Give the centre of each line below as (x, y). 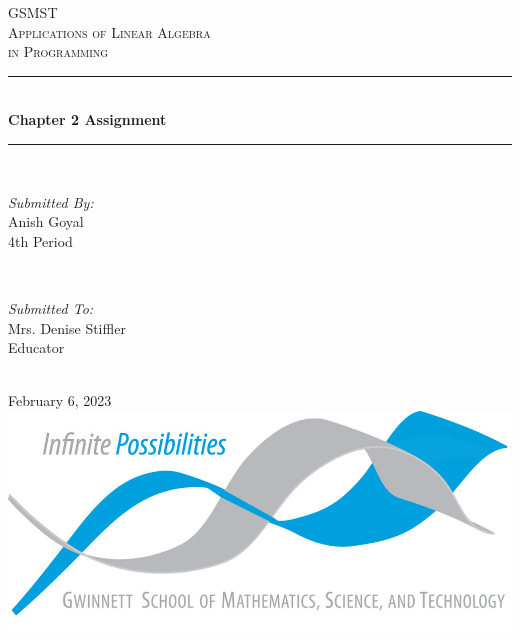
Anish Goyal (46, 221)
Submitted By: (51, 201)
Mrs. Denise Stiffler (67, 327)
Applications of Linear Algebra (109, 31)
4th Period (40, 240)
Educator (36, 347)
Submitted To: (51, 307)
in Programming (58, 51)
